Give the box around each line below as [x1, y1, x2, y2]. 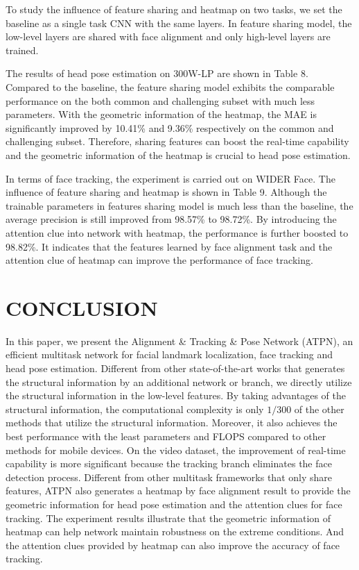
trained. [6, 42, 39, 57]
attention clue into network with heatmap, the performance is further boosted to [6, 225, 349, 240]
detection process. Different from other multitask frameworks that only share [6, 469, 333, 484]
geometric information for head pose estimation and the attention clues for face [6, 496, 342, 511]
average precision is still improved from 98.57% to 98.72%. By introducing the [6, 212, 337, 226]
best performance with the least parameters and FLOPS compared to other [6, 428, 326, 443]
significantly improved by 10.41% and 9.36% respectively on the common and [6, 120, 334, 135]
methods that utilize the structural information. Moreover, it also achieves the [6, 415, 338, 430]
